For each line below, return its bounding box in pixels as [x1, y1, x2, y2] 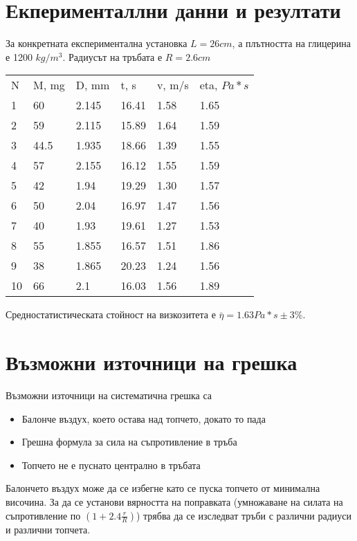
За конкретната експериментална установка [6, 36, 187, 51]
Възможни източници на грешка [6, 348, 297, 376]
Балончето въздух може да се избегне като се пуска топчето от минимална [6, 481, 320, 495]
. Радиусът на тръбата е [62, 49, 163, 64]
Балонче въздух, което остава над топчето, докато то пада [21, 411, 266, 425]
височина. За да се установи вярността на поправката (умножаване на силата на [6, 495, 343, 508]
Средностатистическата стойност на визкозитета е [6, 307, 216, 322]
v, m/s [156, 77, 189, 93]
